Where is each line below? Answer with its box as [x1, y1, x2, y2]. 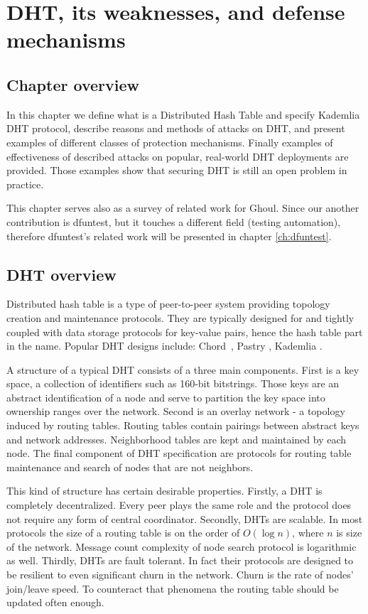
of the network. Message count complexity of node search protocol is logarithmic [6, 539, 357, 554]
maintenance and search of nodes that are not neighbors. [6, 459, 254, 474]
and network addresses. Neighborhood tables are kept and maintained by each [6, 431, 347, 446]
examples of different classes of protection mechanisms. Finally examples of [6, 134, 333, 149]
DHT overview [6, 263, 117, 285]
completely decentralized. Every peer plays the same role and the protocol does [6, 497, 352, 512]
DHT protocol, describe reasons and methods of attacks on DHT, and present [6, 121, 345, 136]
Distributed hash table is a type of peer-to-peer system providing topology [6, 296, 330, 311]
